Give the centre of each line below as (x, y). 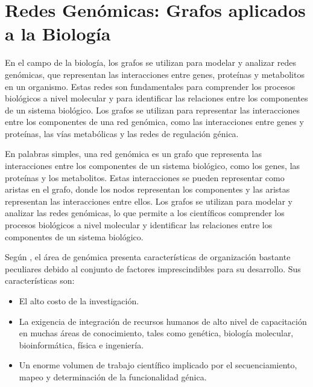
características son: (40, 280)
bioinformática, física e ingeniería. (81, 344)
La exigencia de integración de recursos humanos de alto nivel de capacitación (163, 321)
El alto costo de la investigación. (79, 301)
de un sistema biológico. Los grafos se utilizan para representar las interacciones (153, 110)
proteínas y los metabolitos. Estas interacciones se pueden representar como (145, 177)
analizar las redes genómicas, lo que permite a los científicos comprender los (145, 213)
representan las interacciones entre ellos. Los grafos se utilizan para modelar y (149, 201)
